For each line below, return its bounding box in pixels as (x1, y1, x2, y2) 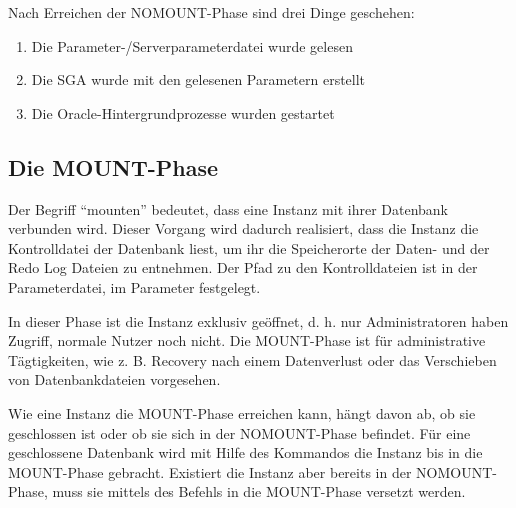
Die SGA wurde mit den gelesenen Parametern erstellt (31, 69, 366, 90)
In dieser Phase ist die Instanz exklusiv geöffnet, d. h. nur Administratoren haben (8, 310, 509, 331)
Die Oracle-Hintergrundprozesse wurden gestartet (31, 102, 335, 123)
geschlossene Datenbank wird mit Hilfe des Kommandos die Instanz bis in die (8, 442, 483, 463)
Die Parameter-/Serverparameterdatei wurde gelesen (31, 35, 353, 56)
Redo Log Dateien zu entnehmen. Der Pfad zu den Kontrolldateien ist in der (8, 257, 478, 278)
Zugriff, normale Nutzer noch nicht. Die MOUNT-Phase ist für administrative (8, 330, 486, 351)
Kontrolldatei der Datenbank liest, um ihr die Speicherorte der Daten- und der (8, 237, 490, 258)
